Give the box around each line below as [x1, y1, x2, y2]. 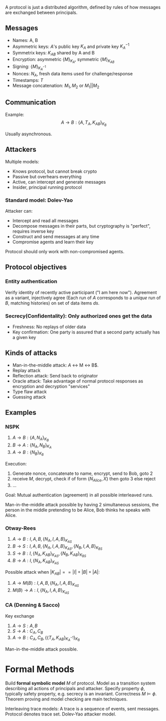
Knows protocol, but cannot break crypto [12, 168, 97, 174]
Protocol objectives [5, 263, 67, 272]
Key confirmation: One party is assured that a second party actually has [12, 329, 161, 335]
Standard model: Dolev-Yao [5, 197, 73, 204]
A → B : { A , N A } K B [12, 434, 49, 442]
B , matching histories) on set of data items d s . [5, 300, 100, 306]
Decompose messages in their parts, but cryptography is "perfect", [12, 223, 151, 229]
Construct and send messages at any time [12, 233, 100, 239]
